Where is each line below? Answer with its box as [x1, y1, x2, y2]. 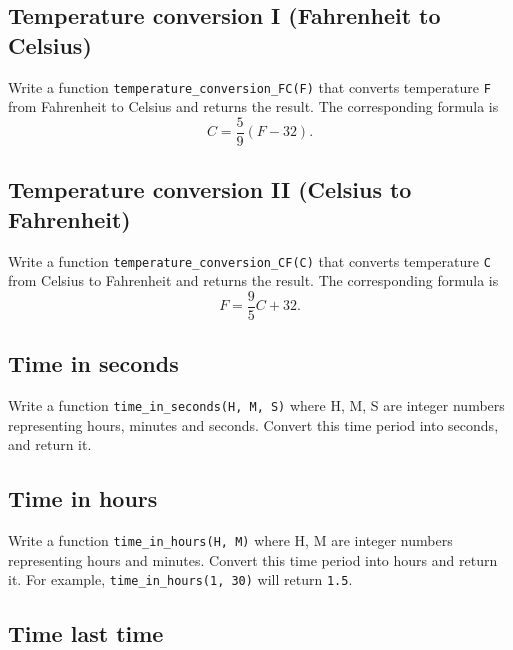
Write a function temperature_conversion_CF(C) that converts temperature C [8, 250, 491, 271]
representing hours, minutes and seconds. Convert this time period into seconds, [8, 414, 499, 435]
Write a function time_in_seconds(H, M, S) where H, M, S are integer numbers [8, 395, 505, 416]
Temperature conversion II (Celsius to [8, 174, 412, 205]
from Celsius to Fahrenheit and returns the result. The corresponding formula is [8, 270, 499, 291]
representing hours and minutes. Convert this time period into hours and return [8, 549, 498, 570]
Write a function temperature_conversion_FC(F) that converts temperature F [8, 76, 491, 97]
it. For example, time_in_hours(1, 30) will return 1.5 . [8, 569, 353, 590]
